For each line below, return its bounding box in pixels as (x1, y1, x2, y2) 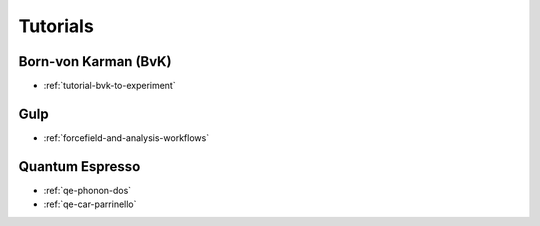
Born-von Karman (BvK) (18, 53, 172, 70)
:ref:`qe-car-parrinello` (43, 198, 137, 210)
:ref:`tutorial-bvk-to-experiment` (43, 80, 176, 92)
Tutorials (18, 15, 94, 37)
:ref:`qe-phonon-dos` (43, 184, 132, 196)
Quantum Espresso (18, 158, 141, 175)
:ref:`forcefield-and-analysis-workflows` (43, 131, 210, 144)
